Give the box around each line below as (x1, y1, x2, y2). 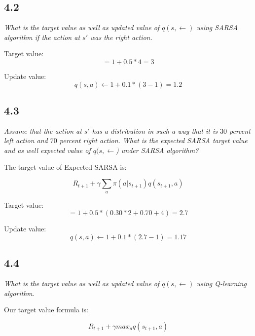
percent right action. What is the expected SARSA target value (59, 135, 248, 146)
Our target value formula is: (4, 304, 88, 315)
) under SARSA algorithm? (116, 145, 199, 155)
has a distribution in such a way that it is (92, 125, 218, 136)
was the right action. (90, 32, 152, 42)
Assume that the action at (4, 125, 82, 136)
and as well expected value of (4, 145, 91, 155)
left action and (4, 135, 48, 146)
